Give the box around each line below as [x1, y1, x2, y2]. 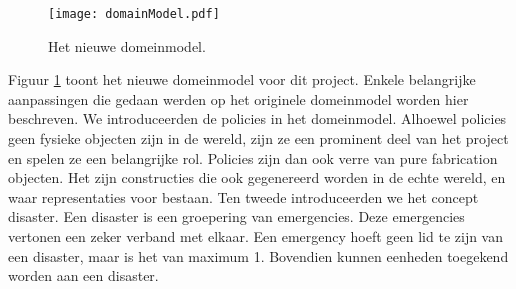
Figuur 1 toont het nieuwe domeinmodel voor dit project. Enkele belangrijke [8, 69, 476, 90]
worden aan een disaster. [8, 265, 159, 286]
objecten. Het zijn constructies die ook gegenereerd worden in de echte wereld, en [8, 167, 506, 188]
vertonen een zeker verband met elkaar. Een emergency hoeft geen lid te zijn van [8, 226, 504, 246]
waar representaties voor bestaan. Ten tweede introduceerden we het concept [8, 186, 479, 207]
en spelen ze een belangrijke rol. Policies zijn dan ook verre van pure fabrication [8, 147, 498, 168]
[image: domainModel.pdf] [48, 7, 220, 21]
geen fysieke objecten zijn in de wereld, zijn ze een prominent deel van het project [8, 128, 509, 149]
